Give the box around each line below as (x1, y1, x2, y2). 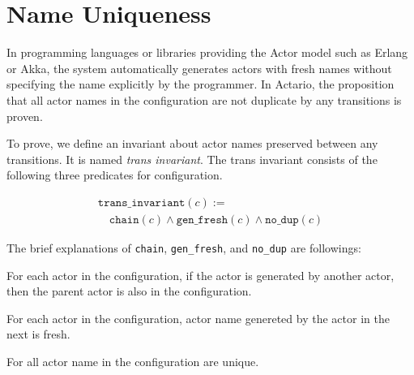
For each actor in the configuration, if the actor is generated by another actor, (6, 266, 395, 283)
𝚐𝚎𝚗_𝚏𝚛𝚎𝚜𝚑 (176, 213, 228, 226)
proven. (6, 107, 43, 124)
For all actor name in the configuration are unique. (6, 352, 259, 369)
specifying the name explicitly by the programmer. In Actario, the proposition (6, 75, 395, 93)
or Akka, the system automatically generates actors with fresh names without (6, 59, 392, 76)
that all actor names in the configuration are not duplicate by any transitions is (6, 91, 402, 108)
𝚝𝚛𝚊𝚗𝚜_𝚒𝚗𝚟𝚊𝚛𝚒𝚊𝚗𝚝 (97, 196, 186, 209)
